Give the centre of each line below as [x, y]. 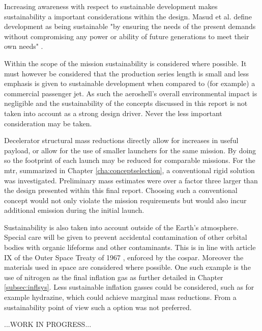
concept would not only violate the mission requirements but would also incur [125, 200]
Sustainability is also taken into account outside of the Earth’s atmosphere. [121, 227]
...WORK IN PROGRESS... [48, 324]
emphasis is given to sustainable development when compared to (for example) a [130, 83]
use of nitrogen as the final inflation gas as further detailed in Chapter [114, 277]
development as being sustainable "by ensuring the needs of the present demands [130, 26]
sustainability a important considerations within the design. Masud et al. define [128, 16]
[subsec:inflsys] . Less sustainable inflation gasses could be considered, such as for [129, 287]
